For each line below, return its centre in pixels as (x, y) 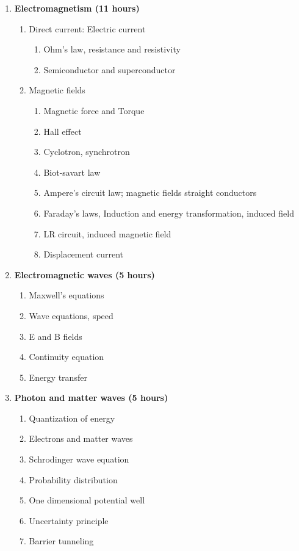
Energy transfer (58, 377)
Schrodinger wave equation (79, 459)
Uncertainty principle (69, 520)
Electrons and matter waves (81, 438)
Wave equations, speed (71, 315)
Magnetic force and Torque (94, 110)
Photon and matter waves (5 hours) (91, 398)
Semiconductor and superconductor (110, 69)
